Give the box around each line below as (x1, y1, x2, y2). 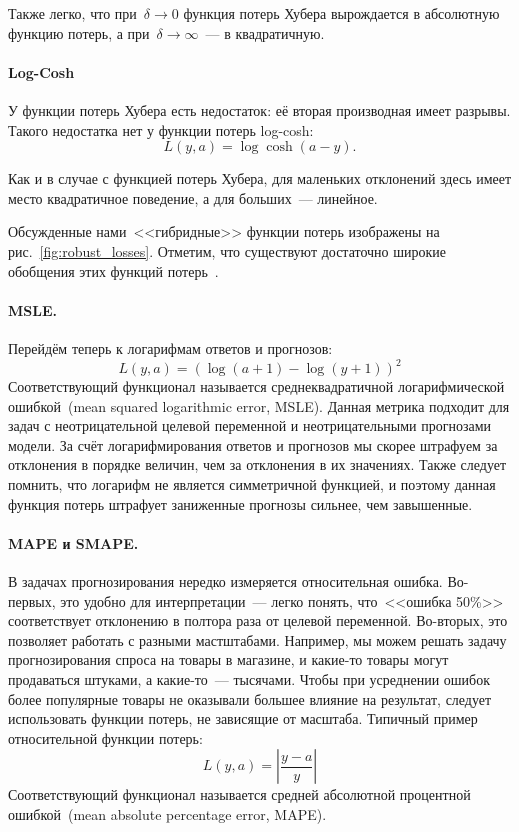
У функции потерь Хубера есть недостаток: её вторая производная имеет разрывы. (8, 99, 511, 120)
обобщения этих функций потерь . (8, 260, 219, 281)
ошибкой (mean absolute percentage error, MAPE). (8, 803, 327, 824)
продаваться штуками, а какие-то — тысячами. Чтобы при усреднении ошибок (8, 668, 491, 689)
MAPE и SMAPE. (8, 532, 139, 553)
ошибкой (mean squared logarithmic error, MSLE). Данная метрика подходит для (8, 395, 510, 416)
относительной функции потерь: (8, 727, 203, 748)
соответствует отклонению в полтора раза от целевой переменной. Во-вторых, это (8, 610, 508, 631)
